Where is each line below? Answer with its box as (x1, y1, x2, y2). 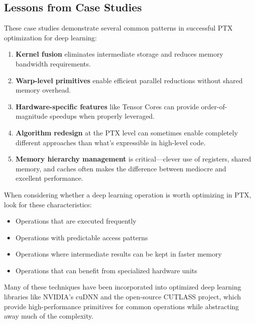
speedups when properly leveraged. (50, 111, 155, 121)
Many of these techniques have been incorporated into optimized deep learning (4, 282, 241, 292)
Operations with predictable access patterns (15, 232, 148, 242)
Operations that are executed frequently (15, 216, 137, 226)
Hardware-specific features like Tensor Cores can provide (15, 101, 199, 111)
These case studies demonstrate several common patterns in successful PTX (4, 23, 233, 33)
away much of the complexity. (4, 311, 94, 321)
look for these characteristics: (4, 199, 92, 209)
